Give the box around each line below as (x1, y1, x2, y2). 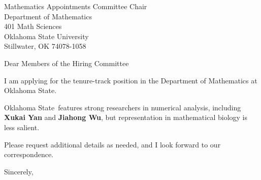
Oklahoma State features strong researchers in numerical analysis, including (4, 102, 241, 112)
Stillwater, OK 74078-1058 (4, 41, 86, 51)
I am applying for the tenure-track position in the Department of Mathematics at (4, 75, 257, 85)
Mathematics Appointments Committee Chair (4, 1, 147, 11)
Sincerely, (4, 166, 34, 176)
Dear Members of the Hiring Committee (4, 57, 129, 68)
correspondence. (4, 149, 53, 160)
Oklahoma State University (4, 31, 89, 41)
